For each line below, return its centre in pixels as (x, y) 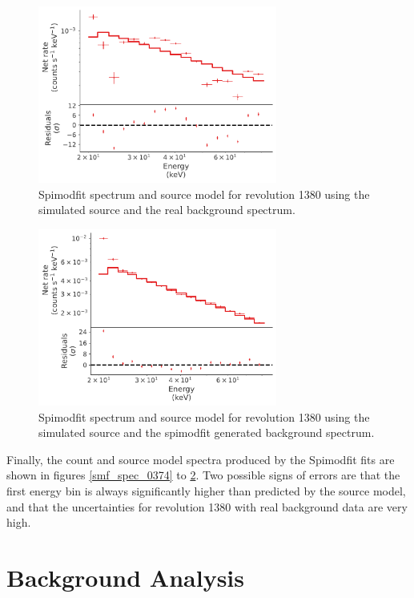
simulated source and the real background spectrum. (167, 210)
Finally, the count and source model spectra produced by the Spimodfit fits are (201, 459)
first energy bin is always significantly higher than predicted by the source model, (206, 491)
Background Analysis (125, 578)
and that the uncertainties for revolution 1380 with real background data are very (207, 506)
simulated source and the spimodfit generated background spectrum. (207, 432)
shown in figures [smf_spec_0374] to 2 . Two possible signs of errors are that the (203, 475)
